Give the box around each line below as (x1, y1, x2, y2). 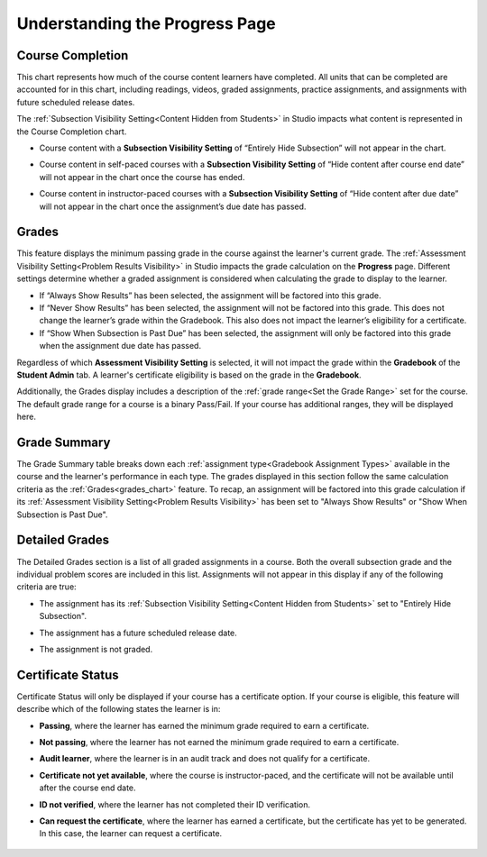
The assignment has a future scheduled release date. (39, 627, 238, 638)
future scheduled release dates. (16, 96, 135, 107)
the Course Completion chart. (16, 126, 127, 137)
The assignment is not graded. (39, 643, 153, 654)
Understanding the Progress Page (16, 14, 277, 33)
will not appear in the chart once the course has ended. (39, 171, 245, 182)
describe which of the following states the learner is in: (16, 704, 221, 715)
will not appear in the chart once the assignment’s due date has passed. (39, 201, 307, 212)
